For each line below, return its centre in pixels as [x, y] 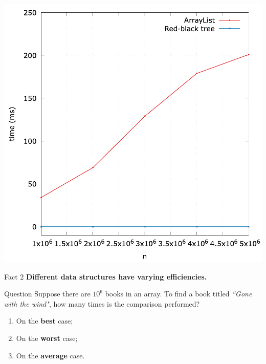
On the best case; [45, 321]
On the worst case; [47, 338]
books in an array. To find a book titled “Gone [179, 294]
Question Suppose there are [47, 294]
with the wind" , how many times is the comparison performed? [102, 303]
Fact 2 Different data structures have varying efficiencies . [106, 276]
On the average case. [50, 355]
